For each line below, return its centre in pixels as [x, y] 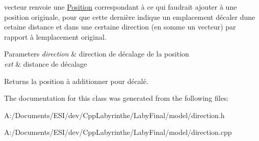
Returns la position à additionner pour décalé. [76, 81]
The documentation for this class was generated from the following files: [116, 98]
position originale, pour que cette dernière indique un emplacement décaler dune [130, 17]
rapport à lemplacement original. [55, 36]
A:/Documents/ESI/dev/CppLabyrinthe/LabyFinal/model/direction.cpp [118, 132]
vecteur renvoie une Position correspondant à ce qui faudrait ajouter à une [121, 7]
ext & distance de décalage [46, 63]
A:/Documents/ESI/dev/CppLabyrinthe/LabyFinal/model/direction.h [114, 115]
